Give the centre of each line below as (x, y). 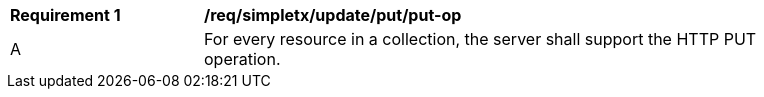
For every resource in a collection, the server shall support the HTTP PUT (480, 39)
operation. (242, 59)
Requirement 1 (65, 15)
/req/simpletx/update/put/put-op (333, 15)
